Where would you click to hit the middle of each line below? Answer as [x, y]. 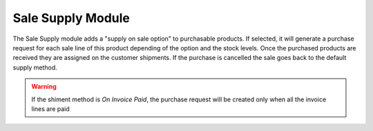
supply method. [35, 67]
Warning [44, 87]
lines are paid [51, 109]
